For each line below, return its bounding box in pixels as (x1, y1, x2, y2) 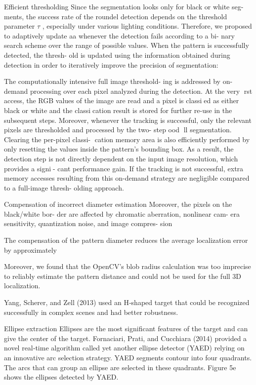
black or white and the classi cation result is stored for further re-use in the (4, 105, 232, 115)
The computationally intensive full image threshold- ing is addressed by (4, 76, 220, 86)
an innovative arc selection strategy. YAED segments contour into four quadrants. (4, 352, 252, 362)
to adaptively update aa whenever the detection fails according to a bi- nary (4, 30, 235, 40)
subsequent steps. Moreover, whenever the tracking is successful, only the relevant (4, 115, 252, 125)
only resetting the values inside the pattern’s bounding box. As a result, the (4, 144, 234, 154)
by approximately (4, 244, 57, 255)
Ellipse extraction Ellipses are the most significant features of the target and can (4, 323, 248, 334)
